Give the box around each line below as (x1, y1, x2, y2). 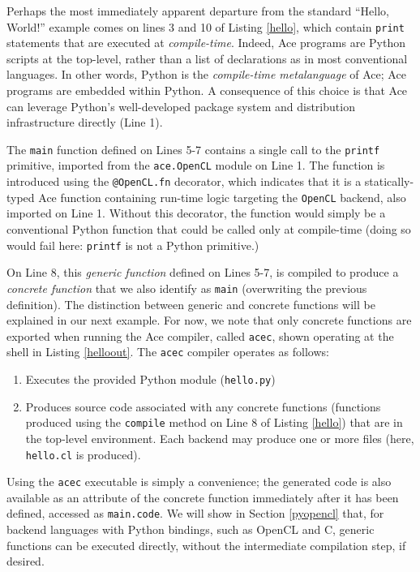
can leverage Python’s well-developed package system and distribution (6, 97, 355, 114)
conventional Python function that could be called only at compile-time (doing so (6, 221, 411, 238)
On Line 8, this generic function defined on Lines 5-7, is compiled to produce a (6, 264, 399, 281)
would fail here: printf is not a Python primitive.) (6, 236, 259, 253)
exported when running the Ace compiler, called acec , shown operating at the (6, 327, 394, 344)
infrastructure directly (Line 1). (6, 114, 163, 131)
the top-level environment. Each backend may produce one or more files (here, (25, 429, 414, 446)
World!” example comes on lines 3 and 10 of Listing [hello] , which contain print (6, 18, 405, 35)
